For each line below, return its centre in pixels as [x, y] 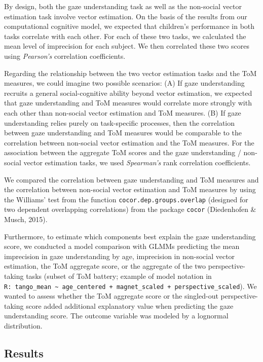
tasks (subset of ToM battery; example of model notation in [119, 276]
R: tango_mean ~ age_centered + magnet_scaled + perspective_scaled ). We [130, 286]
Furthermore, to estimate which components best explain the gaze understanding [130, 236]
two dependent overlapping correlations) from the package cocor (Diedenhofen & [130, 209]
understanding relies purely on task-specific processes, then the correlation [119, 122]
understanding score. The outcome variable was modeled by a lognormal [116, 316]
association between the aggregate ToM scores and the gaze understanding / [123, 152]
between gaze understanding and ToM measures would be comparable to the [123, 133]
